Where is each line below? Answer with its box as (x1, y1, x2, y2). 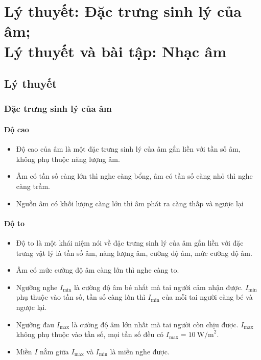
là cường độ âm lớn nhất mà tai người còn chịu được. (72, 319, 239, 329)
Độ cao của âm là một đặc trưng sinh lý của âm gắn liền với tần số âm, (16, 143, 241, 154)
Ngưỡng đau (16, 319, 55, 329)
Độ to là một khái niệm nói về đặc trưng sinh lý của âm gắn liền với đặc (16, 237, 244, 248)
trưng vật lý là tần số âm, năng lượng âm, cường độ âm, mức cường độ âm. (16, 247, 252, 258)
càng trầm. (16, 180, 50, 191)
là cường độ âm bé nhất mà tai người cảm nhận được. (74, 281, 243, 292)
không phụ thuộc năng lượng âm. (16, 153, 120, 164)
